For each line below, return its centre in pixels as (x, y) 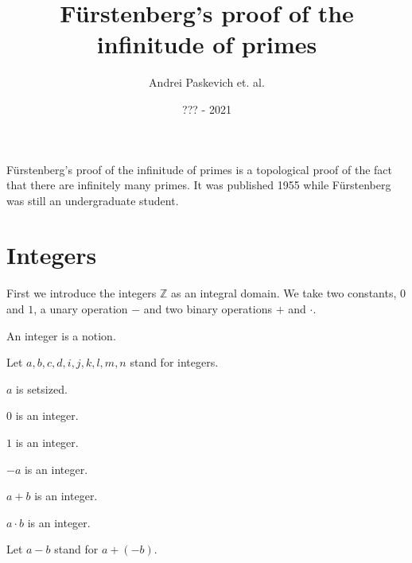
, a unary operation (81, 309)
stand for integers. (174, 362)
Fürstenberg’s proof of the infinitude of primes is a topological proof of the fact (200, 169)
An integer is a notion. (61, 335)
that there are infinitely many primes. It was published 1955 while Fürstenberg (199, 185)
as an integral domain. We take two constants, (284, 293)
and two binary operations (208, 309)
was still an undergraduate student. (93, 200)
